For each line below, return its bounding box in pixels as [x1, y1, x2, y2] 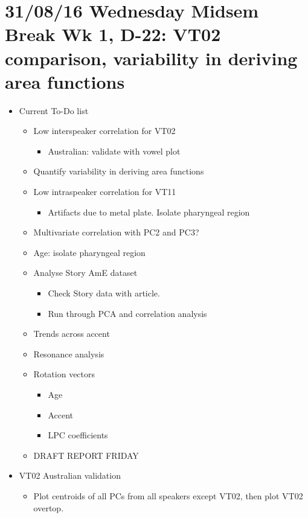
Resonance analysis [33, 347, 104, 360]
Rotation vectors [33, 368, 95, 380]
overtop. [33, 501, 64, 514]
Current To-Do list [19, 104, 89, 117]
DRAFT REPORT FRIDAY [33, 449, 139, 461]
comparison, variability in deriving [5, 45, 298, 70]
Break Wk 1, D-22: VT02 [5, 22, 221, 46]
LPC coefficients [48, 429, 108, 441]
